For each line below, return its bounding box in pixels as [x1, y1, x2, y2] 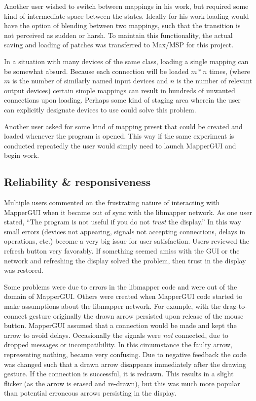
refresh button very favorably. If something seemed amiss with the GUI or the [4, 246, 240, 256]
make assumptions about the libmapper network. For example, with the [4, 301, 221, 311]
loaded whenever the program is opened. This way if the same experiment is [4, 131, 234, 141]
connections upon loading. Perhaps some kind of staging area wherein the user [4, 95, 241, 105]
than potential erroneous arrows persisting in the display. [4, 388, 177, 398]
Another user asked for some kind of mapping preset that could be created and [4, 121, 243, 131]
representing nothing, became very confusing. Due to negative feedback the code [4, 349, 247, 360]
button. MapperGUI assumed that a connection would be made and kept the [4, 320, 237, 330]
